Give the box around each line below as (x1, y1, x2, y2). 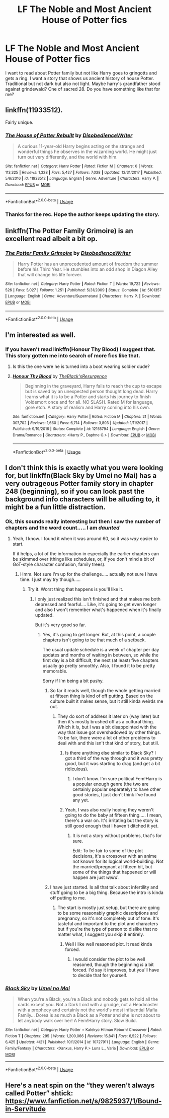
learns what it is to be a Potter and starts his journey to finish (25, 394, 151, 400)
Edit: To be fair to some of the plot (72, 847, 143, 854)
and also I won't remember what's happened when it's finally (35, 607, 162, 613)
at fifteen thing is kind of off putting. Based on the (50, 693, 153, 699)
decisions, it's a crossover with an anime (72, 853, 157, 859)
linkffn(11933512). (5, 106, 63, 114)
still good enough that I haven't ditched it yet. (65, 823, 159, 829)
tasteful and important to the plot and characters (57, 920, 158, 927)
